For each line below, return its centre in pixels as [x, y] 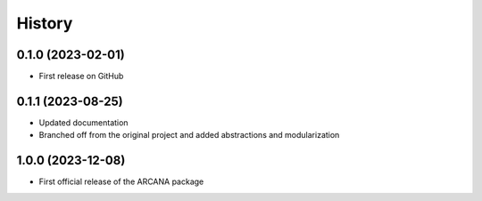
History [45, 23]
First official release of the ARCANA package [121, 181]
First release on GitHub [81, 76]
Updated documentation [83, 122]
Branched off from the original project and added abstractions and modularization [189, 135]
